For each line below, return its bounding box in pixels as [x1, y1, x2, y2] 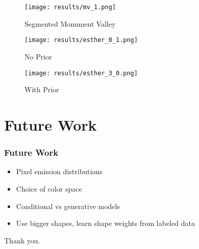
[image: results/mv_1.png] [24, 4, 116, 11]
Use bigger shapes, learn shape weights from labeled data [16, 218, 195, 229]
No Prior [24, 51, 52, 61]
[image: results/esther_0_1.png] [24, 36, 138, 44]
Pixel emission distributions [16, 166, 103, 177]
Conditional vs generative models [16, 200, 120, 211]
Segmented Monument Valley [24, 18, 116, 29]
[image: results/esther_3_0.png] [24, 69, 138, 77]
